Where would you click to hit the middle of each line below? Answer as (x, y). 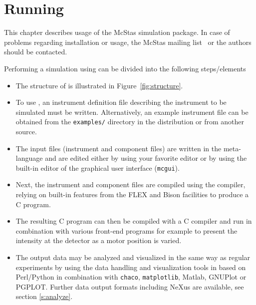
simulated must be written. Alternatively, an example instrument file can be (132, 112)
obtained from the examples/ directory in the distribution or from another (130, 122)
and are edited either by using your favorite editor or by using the (146, 158)
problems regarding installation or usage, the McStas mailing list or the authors (128, 42)
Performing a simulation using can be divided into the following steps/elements (125, 68)
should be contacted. (36, 52)
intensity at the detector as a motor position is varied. (99, 240)
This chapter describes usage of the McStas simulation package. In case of (117, 32)
